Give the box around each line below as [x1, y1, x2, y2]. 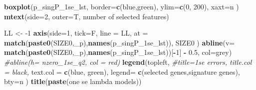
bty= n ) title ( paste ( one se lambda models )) [4, 76, 142, 87]
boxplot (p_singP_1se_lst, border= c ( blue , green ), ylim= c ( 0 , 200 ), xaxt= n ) [4, 1, 239, 11]
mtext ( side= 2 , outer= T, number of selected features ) [4, 11, 169, 21]
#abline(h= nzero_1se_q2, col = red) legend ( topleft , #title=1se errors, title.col [4, 56, 252, 67]
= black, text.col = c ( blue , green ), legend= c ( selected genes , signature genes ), [4, 66, 240, 77]
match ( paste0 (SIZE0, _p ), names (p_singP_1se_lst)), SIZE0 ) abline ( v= [4, 37, 235, 47]
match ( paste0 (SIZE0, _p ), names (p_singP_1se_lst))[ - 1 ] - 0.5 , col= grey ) [4, 47, 232, 57]
